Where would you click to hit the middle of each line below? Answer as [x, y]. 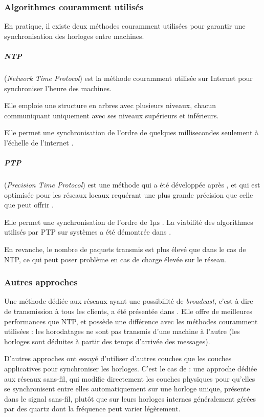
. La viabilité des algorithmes [207, 222]
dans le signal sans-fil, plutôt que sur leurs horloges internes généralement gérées [130, 398]
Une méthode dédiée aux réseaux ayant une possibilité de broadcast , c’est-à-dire [129, 301]
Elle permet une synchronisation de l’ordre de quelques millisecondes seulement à [131, 132]
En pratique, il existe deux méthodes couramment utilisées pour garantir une [125, 26]
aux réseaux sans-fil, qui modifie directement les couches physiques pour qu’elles [130, 378]
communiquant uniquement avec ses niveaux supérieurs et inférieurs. [112, 115]
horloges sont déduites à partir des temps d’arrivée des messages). [107, 341]
